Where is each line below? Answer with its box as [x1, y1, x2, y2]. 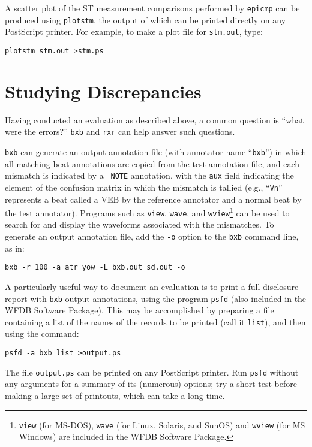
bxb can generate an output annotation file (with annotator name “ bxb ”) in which [5, 146, 307, 158]
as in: [5, 241, 25, 254]
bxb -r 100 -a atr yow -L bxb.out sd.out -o [5, 263, 185, 272]
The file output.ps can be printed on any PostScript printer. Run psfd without [5, 366, 299, 378]
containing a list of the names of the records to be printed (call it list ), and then [5, 315, 306, 328]
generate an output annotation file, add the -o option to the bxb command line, [5, 230, 299, 243]
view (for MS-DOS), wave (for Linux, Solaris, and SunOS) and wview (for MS [19, 418, 305, 431]
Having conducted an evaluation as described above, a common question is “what [5, 113, 304, 126]
